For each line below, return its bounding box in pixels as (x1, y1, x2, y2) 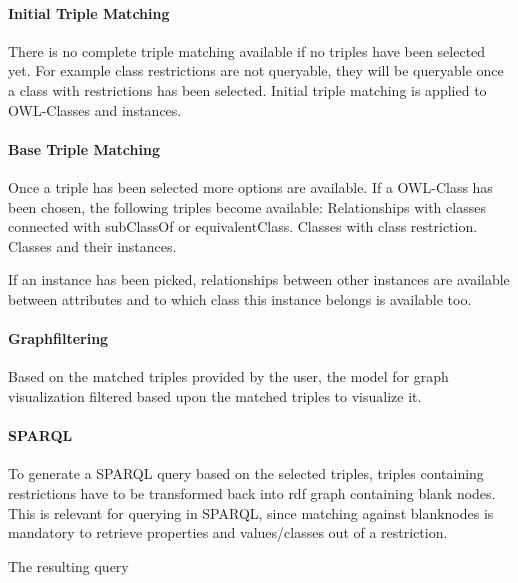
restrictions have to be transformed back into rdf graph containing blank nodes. (8, 482, 496, 503)
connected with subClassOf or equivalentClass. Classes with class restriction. (8, 216, 478, 237)
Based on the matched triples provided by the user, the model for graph (8, 366, 449, 387)
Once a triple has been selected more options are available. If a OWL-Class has (8, 176, 493, 197)
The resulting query (8, 555, 129, 576)
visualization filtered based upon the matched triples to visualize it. (8, 385, 422, 406)
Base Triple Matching (8, 138, 160, 159)
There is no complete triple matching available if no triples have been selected (8, 40, 486, 61)
